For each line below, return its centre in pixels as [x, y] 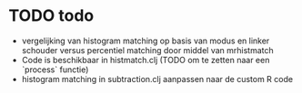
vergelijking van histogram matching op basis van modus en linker [146, 41]
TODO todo [51, 16]
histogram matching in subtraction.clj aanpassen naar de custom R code [157, 79]
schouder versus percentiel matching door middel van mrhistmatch [147, 50]
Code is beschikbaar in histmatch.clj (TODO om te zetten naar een [146, 60]
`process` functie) [55, 70]
